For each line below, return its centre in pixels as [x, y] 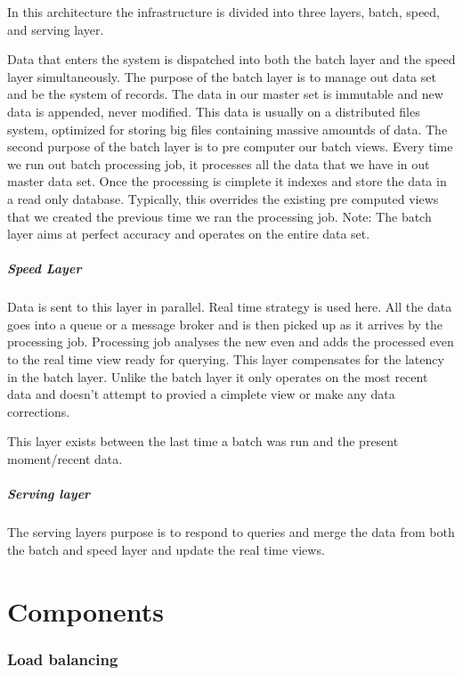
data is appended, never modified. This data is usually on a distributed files [214, 111]
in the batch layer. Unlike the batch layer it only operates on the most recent [218, 376]
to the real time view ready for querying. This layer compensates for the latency [226, 359]
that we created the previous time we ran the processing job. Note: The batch [219, 216]
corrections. [39, 411]
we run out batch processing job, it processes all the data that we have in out [219, 163]
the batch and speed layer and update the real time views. [166, 549]
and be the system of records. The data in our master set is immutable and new [225, 94]
